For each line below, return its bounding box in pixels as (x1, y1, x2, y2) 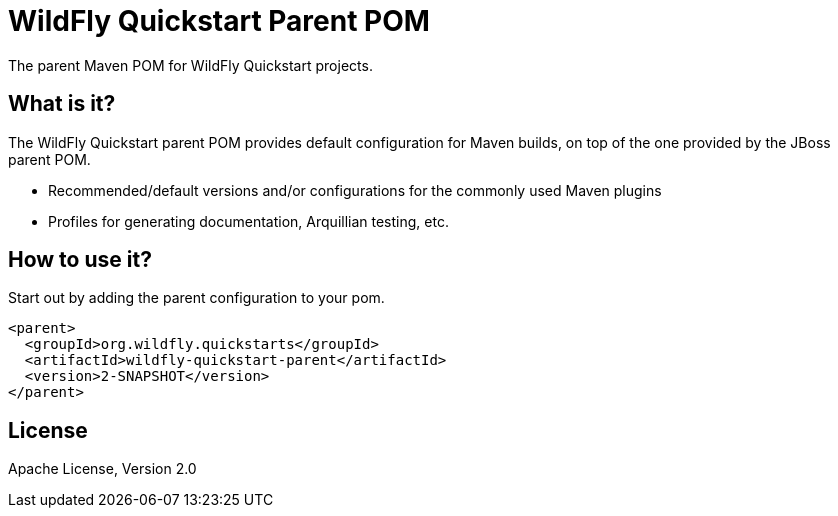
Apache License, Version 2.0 (8, 460, 197, 478)
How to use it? (8, 247, 152, 273)
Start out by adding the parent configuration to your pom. (8, 289, 385, 307)
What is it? (8, 91, 116, 117)
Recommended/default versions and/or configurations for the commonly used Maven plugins (48, 181, 662, 199)
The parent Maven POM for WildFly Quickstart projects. (8, 56, 373, 74)
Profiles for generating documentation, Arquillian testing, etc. (48, 212, 449, 230)
